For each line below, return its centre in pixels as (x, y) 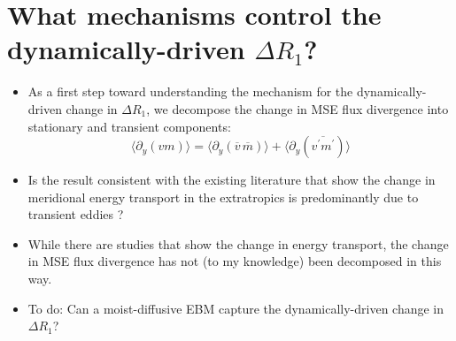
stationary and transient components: (129, 126)
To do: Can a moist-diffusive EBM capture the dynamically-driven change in (236, 308)
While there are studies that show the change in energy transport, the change (238, 243)
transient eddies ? (76, 214)
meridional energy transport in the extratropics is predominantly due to (223, 197)
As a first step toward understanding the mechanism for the (190, 91)
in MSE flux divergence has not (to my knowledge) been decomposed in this (235, 261)
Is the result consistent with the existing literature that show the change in (232, 180)
